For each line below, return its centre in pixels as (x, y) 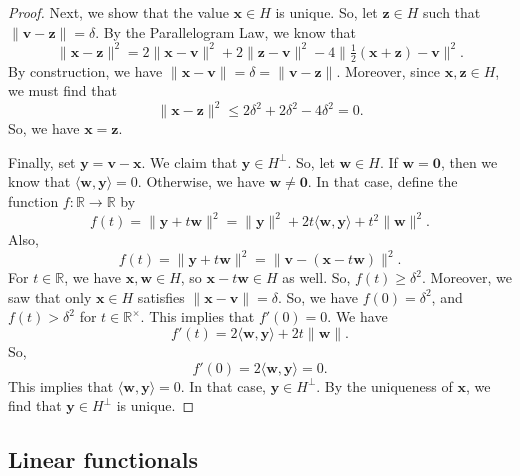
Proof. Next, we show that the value (118, 12)
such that (452, 12)
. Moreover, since (388, 70)
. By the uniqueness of (384, 385)
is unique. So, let (326, 12)
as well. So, (316, 277)
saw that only (50, 296)
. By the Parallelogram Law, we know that (225, 31)
